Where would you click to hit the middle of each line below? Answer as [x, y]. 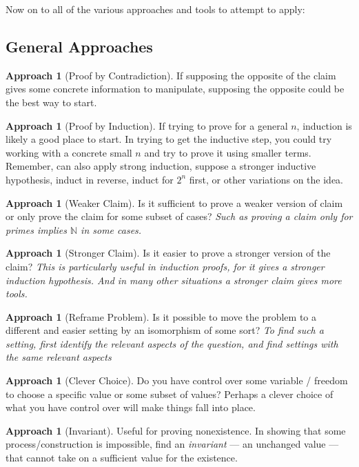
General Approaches [79, 46]
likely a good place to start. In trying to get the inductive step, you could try [169, 139]
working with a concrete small [69, 152]
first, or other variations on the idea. [266, 179]
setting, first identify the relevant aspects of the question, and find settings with [172, 343]
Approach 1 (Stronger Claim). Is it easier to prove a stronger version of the [168, 253]
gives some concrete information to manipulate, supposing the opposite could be [175, 89]
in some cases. [111, 229]
